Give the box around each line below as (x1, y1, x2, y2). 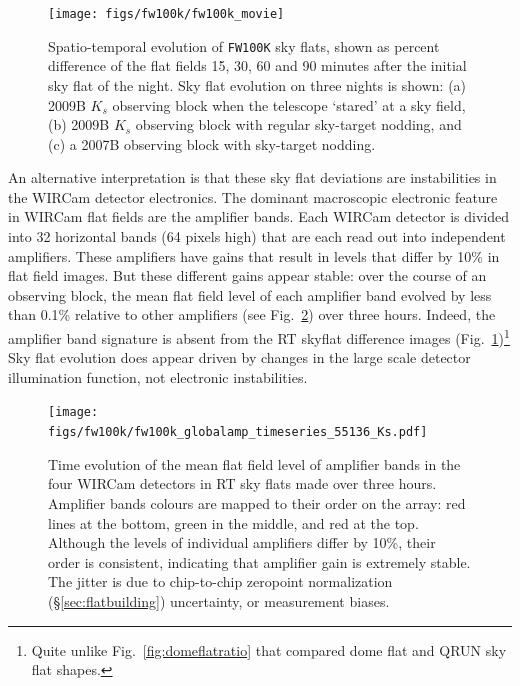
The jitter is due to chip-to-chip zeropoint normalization (48, 571, 393, 592)
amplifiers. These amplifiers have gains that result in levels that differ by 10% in (8, 245, 500, 266)
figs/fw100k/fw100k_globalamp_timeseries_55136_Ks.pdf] (48, 425, 428, 440)
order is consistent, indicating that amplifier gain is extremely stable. (48, 551, 471, 572)
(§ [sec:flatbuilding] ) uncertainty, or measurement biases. (48, 590, 390, 611)
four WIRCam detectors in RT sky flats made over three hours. (48, 473, 437, 494)
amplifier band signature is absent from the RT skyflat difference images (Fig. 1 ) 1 (8, 325, 510, 348)
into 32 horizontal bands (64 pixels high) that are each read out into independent (8, 226, 506, 247)
